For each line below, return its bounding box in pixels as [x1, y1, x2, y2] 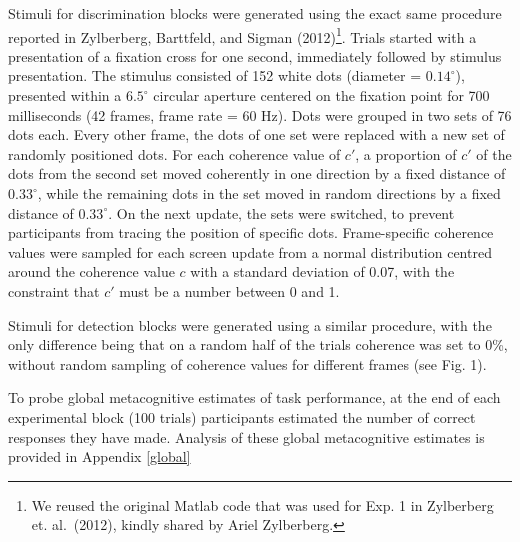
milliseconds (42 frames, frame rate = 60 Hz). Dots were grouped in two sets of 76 [8, 104, 512, 125]
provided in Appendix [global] [8, 446, 191, 467]
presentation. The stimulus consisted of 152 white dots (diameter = [8, 65, 422, 86]
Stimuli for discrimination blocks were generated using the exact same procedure [8, 3, 502, 23]
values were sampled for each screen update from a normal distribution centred [8, 241, 492, 262]
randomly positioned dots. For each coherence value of [8, 143, 341, 164]
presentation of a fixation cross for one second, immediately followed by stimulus [8, 45, 502, 66]
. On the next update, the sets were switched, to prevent [108, 202, 455, 223]
